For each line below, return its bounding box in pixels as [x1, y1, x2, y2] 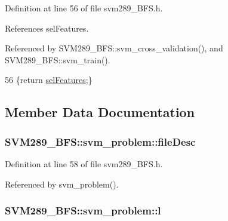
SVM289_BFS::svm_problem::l [5, 203, 161, 218]
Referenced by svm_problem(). [5, 177, 119, 190]
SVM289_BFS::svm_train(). [5, 53, 110, 66]
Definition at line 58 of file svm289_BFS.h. [5, 157, 163, 170]
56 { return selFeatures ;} [5, 73, 93, 86]
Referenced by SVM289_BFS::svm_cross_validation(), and [5, 42, 223, 54]
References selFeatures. [5, 22, 89, 34]
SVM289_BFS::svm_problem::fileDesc [5, 134, 196, 149]
